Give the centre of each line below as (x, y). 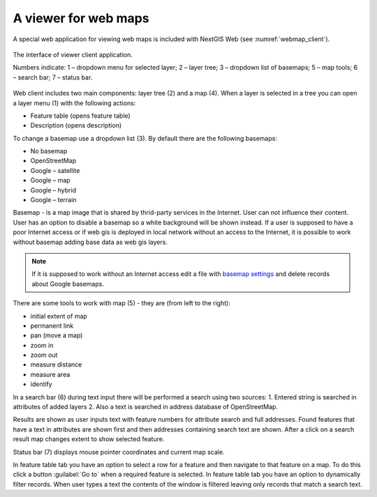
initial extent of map (59, 316)
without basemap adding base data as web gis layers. (90, 242)
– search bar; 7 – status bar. (53, 77)
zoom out (44, 355)
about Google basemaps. (68, 284)
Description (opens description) (76, 125)
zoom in (42, 345)
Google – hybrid (53, 190)
